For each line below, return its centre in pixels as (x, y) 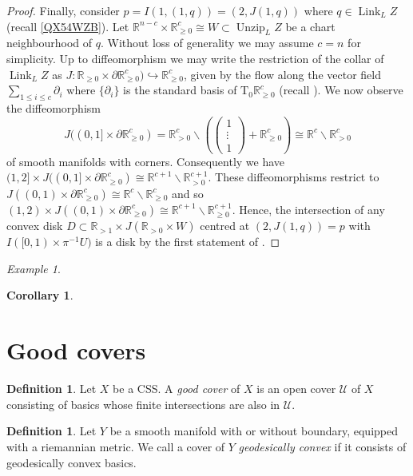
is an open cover (296, 389)
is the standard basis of (180, 90)
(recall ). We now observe (341, 90)
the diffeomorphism (54, 107)
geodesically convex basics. (71, 462)
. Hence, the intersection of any (308, 209)
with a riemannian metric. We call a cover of (116, 446)
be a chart (310, 26)
